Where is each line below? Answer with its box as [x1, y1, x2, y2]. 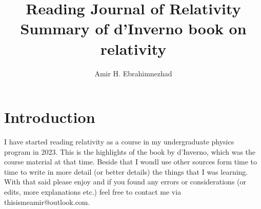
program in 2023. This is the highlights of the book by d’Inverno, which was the [4, 146, 256, 157]
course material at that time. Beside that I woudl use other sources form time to [4, 156, 257, 167]
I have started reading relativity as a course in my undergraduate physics [4, 136, 234, 147]
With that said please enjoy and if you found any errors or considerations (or [4, 176, 246, 187]
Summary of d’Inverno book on [20, 18, 247, 39]
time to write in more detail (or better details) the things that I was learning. [4, 166, 248, 177]
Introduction [4, 107, 95, 128]
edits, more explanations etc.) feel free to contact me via [4, 186, 182, 197]
